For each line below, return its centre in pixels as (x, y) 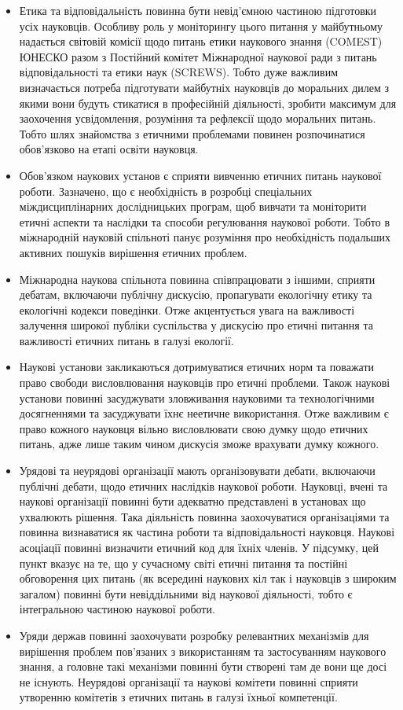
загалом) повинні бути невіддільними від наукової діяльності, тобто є (186, 593)
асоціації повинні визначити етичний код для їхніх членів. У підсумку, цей (199, 547)
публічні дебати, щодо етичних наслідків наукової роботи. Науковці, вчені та (203, 486)
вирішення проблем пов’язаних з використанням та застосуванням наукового (203, 651)
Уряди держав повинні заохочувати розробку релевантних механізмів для (194, 635)
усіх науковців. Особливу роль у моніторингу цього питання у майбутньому (201, 26)
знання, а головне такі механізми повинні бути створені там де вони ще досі (203, 666)
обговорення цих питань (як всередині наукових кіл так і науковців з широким (208, 578)
